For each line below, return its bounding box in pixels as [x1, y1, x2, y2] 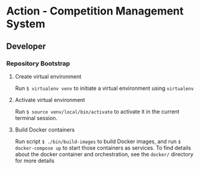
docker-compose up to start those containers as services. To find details [14, 144, 192, 151]
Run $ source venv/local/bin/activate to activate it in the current [14, 107, 180, 115]
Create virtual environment [14, 72, 82, 80]
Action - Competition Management [6, 4, 184, 18]
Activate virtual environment [14, 96, 86, 103]
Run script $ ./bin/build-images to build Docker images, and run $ [14, 138, 181, 145]
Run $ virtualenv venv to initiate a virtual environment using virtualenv [14, 84, 194, 92]
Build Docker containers [14, 126, 75, 133]
